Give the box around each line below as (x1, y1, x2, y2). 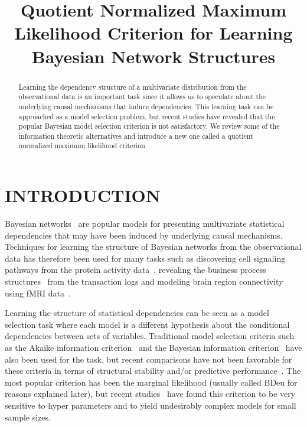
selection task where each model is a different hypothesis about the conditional (5, 318, 290, 330)
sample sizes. (5, 410, 51, 423)
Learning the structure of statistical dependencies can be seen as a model (5, 307, 269, 319)
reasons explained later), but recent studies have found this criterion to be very (5, 387, 296, 400)
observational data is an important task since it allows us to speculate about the (18, 92, 266, 102)
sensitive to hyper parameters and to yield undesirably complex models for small (5, 399, 296, 411)
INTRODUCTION (5, 183, 161, 207)
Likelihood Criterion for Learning (14, 21, 293, 45)
